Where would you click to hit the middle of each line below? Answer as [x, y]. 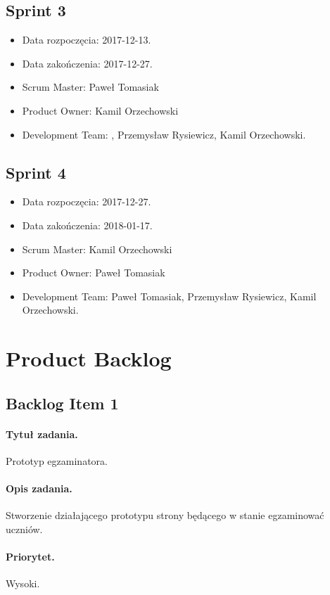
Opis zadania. [39, 488]
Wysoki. [23, 583]
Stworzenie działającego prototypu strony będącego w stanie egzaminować [165, 515]
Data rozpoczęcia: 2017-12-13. [87, 40]
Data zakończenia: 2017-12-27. [87, 63]
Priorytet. [30, 557]
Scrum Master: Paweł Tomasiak [90, 87]
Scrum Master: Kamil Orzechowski [97, 249]
